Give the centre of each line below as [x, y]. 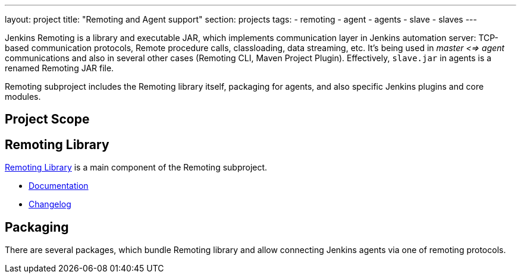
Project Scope [47, 119]
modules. [23, 97]
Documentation [59, 186]
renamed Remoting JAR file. [59, 68]
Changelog [50, 204]
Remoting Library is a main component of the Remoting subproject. [136, 168]
